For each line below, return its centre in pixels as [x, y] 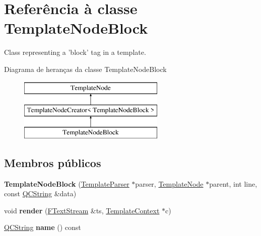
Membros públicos [53, 162]
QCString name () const [43, 227]
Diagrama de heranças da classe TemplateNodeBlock [85, 69]
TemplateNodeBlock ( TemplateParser [67, 183]
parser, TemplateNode [169, 183]
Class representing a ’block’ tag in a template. [75, 52]
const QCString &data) [40, 193]
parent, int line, [233, 183]
